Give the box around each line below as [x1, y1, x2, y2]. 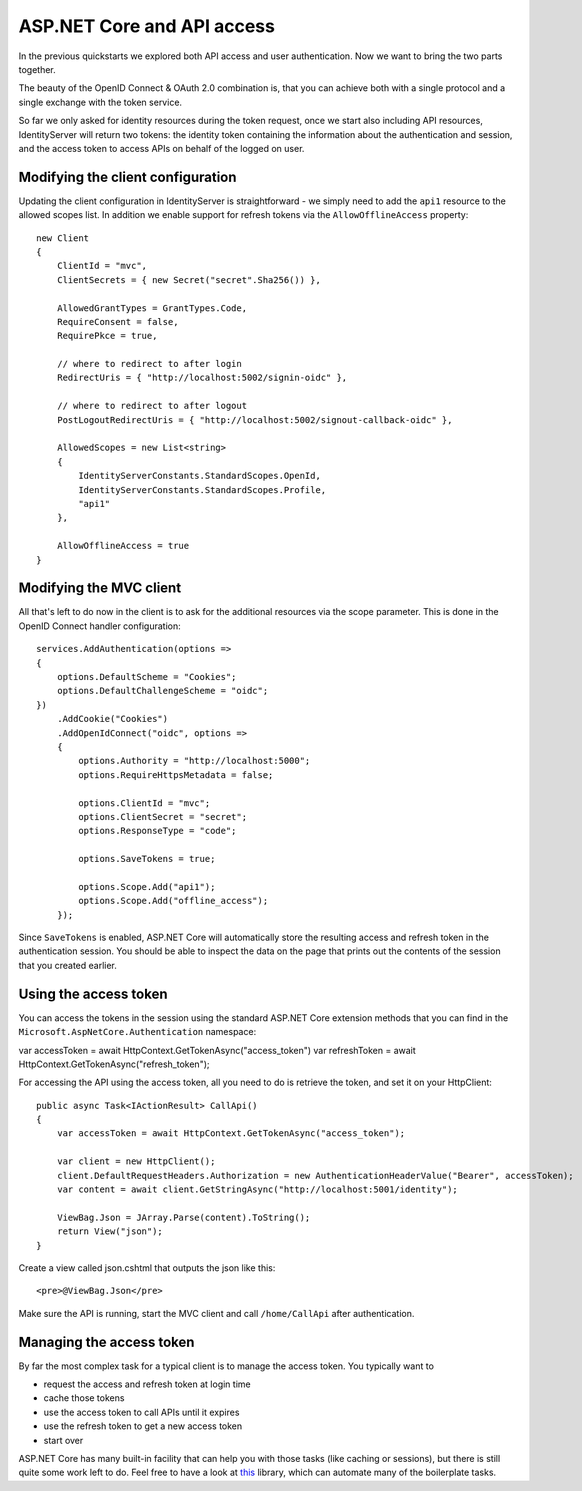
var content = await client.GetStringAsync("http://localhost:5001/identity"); [56, 1184, 459, 1195]
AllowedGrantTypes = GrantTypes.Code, [56, 302, 248, 314]
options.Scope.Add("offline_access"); [78, 895, 269, 907]
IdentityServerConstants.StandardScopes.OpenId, [78, 470, 322, 482]
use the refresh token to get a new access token [43, 1420, 243, 1432]
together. [18, 63, 57, 75]
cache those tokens [43, 1392, 125, 1404]
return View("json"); [56, 1226, 164, 1237]
